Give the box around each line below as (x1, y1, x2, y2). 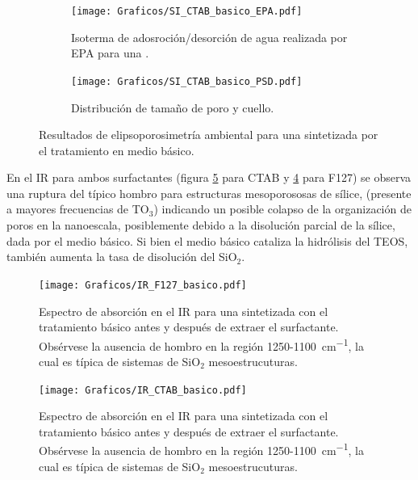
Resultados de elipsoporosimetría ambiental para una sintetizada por (39, 126, 378, 143)
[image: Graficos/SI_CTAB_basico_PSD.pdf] (71, 75, 303, 87)
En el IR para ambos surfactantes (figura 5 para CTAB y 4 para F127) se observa (6, 169, 412, 186)
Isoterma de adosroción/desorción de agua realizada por (71, 28, 348, 45)
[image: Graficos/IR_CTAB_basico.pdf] (39, 384, 247, 396)
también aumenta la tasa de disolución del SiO (6, 248, 237, 265)
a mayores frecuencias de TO (6, 200, 149, 217)
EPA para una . (71, 44, 149, 61)
